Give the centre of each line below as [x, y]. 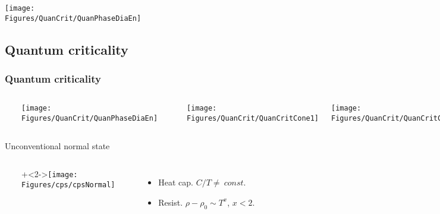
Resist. [171, 202]
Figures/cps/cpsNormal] [68, 185]
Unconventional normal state [57, 145]
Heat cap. [176, 182]
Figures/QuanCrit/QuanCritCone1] [253, 118]
